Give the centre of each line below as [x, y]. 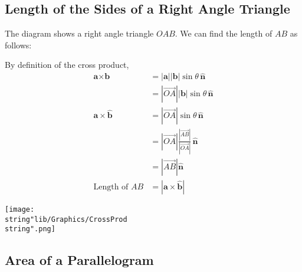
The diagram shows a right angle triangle [79, 33]
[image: [20, 210]
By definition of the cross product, [67, 65]
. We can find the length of [224, 33]
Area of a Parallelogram [79, 260]
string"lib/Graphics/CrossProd [66, 219]
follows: [18, 45]
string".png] [30, 229]
